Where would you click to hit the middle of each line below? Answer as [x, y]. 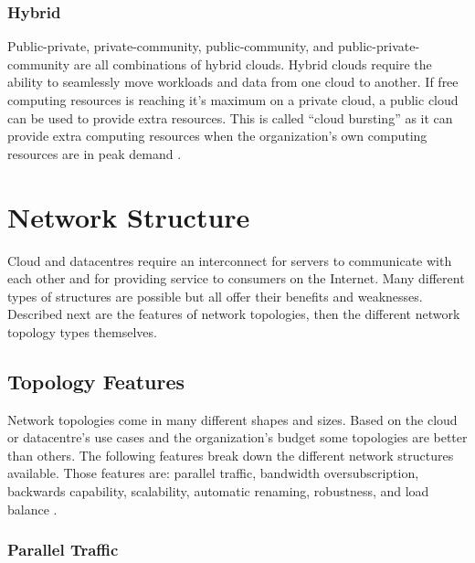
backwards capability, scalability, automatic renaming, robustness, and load [218, 491]
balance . [32, 509]
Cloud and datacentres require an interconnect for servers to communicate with [230, 260]
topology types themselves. [82, 331]
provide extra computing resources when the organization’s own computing [217, 136]
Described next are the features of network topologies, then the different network [234, 314]
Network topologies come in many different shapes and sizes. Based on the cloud [232, 419]
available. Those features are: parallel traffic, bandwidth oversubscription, [213, 473]
